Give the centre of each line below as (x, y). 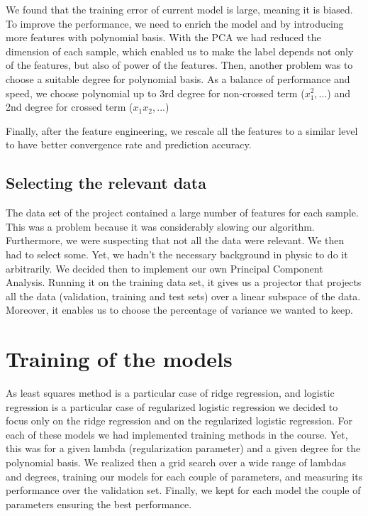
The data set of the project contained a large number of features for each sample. (182, 213)
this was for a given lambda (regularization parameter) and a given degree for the (183, 448)
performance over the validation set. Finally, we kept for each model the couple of (183, 490)
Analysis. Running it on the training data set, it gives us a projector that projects (184, 282)
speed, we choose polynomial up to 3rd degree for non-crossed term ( (155, 93)
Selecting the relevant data (106, 183)
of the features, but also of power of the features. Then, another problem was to (179, 65)
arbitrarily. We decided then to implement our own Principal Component (165, 268)
